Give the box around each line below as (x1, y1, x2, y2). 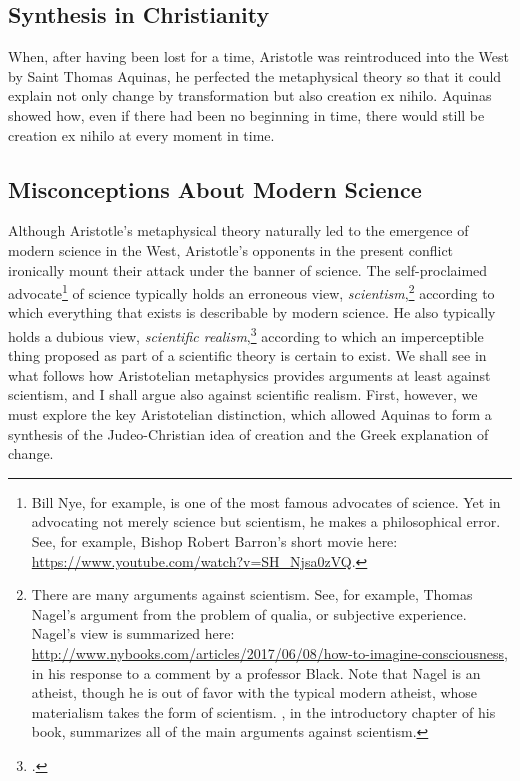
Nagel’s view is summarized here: (31, 623, 235, 644)
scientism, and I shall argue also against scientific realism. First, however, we (8, 384, 478, 405)
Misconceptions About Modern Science (8, 173, 422, 204)
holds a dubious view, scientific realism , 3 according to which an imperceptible (8, 323, 484, 346)
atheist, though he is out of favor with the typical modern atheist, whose (31, 682, 478, 703)
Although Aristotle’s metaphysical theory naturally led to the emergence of (8, 220, 469, 241)
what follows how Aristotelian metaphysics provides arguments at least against (8, 364, 491, 385)
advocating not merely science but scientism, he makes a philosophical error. (31, 511, 501, 532)
